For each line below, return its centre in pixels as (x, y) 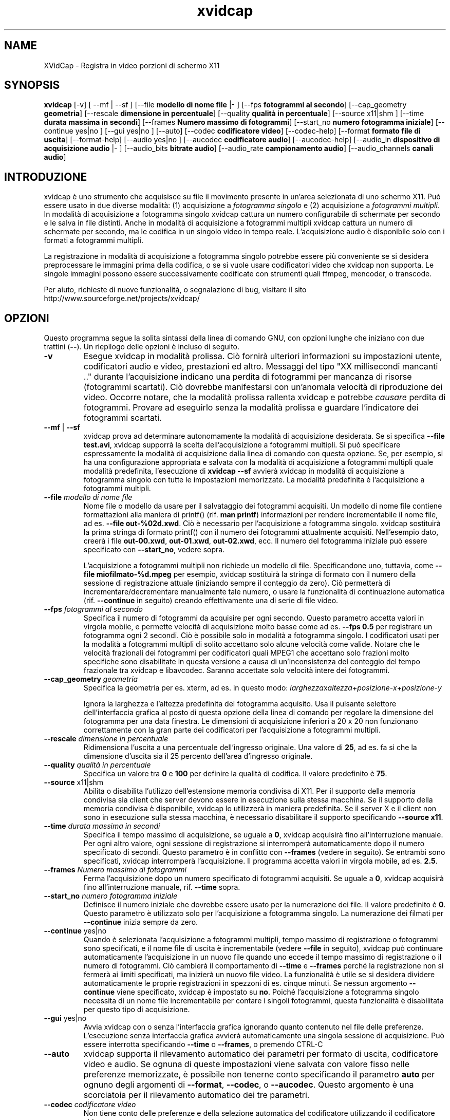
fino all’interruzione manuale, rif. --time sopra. (162, 887)
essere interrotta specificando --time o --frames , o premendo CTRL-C (203, 1044)
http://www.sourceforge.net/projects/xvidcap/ (122, 298)
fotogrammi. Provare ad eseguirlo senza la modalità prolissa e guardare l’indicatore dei (251, 408)
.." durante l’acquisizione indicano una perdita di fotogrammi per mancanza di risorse (248, 377)
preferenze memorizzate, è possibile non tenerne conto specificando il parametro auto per (259, 1075)
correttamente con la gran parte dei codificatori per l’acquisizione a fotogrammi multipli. (232, 730)
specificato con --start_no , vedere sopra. (154, 550)
